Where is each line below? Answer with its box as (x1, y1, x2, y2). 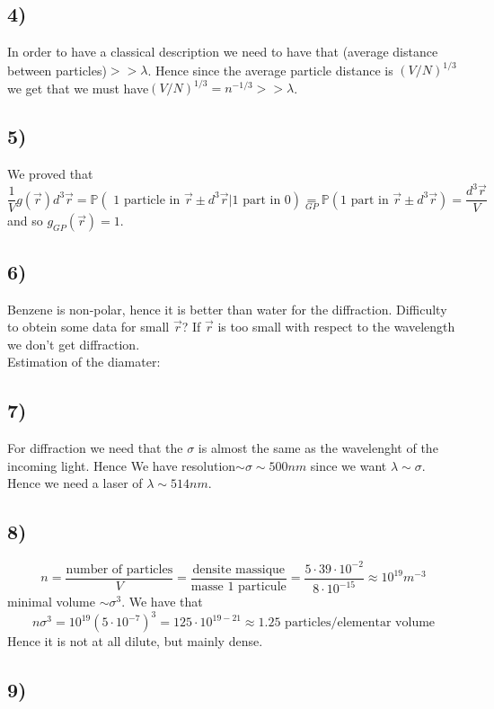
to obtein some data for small (7, 317, 170, 336)
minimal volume (7, 592, 95, 611)
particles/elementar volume (285, 616, 436, 630)
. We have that (121, 592, 203, 611)
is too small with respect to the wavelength (217, 317, 455, 336)
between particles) (7, 60, 107, 79)
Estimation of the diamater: (7, 352, 161, 371)
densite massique (192, 563, 286, 576)
